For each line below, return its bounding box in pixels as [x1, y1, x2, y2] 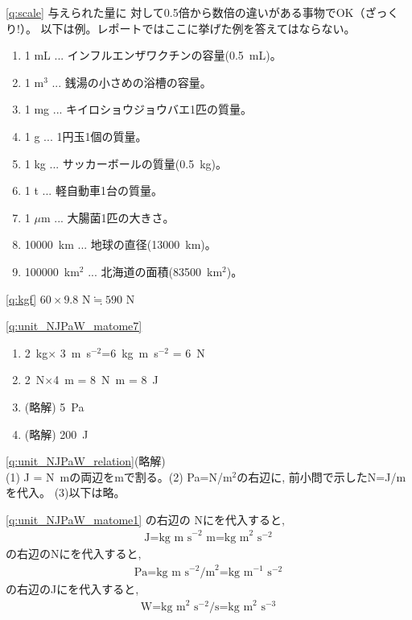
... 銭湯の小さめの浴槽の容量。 [51, 73, 212, 90]
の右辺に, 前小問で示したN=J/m [237, 468, 406, 485]
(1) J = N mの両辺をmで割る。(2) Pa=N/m [6, 468, 233, 485]
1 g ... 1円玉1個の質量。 [24, 127, 147, 144]
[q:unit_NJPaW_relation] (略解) [6, 453, 166, 469]
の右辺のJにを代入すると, [6, 581, 139, 597]
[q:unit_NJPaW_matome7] [6, 317, 142, 334]
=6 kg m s [101, 344, 159, 361]
